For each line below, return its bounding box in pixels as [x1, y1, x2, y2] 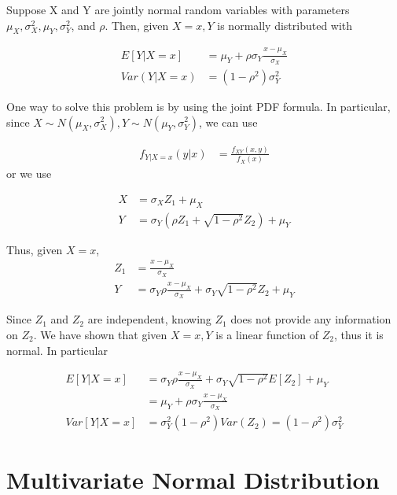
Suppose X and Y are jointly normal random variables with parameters [6, 2, 350, 17]
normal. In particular [6, 342, 108, 358]
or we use [6, 165, 52, 182]
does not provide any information [230, 311, 391, 327]
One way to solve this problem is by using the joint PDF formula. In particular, [6, 98, 391, 114]
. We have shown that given [33, 326, 167, 342]
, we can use [199, 113, 258, 130]
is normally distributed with [217, 17, 353, 33]
